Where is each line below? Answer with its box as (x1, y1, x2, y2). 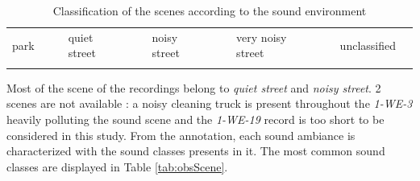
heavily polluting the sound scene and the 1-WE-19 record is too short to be (6, 110, 385, 127)
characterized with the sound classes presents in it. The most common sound (6, 142, 385, 159)
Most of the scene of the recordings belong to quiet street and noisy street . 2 (6, 79, 381, 96)
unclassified (339, 36, 396, 53)
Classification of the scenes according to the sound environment (52, 2, 367, 19)
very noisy (236, 28, 287, 45)
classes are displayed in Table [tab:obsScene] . (6, 158, 228, 175)
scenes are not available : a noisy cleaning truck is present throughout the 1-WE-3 (6, 95, 413, 112)
